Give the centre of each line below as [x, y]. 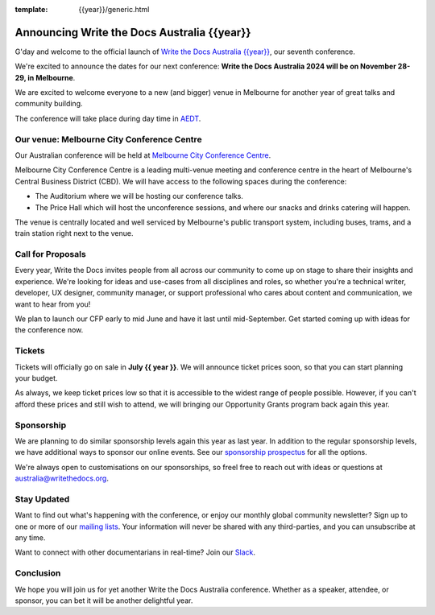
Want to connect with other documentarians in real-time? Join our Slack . [135, 552]
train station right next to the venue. [74, 233]
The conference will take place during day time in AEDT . [108, 118]
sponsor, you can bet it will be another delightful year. [104, 601]
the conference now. [49, 330]
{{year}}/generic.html [114, 9]
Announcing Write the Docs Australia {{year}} [133, 32]
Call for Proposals [50, 254]
